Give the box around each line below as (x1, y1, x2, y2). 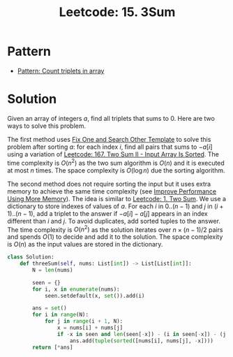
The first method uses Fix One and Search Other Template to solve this (7, 135, 211, 143)
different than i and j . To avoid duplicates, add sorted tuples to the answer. (7, 217, 221, 225)
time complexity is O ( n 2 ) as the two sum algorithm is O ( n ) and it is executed (7, 157, 225, 167)
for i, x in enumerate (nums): (32, 286, 120, 293)
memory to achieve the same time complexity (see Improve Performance (7, 187, 217, 196)
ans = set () (32, 305, 68, 312)
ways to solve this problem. (7, 122, 87, 130)
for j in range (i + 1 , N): (44, 318, 123, 325)
